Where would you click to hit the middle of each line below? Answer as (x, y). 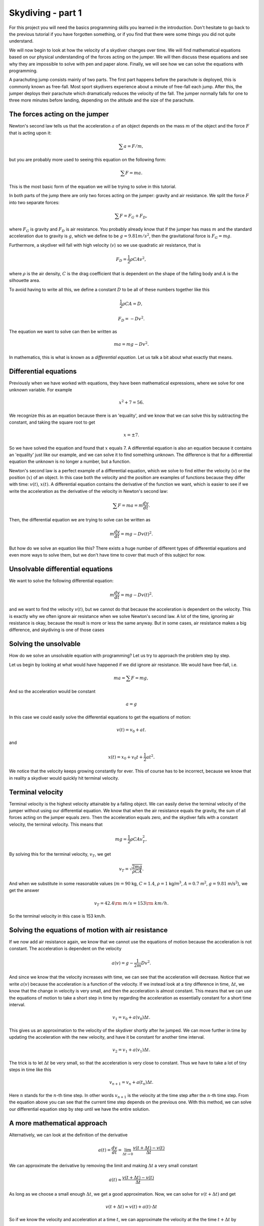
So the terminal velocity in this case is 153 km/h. (57, 916)
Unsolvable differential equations (61, 569)
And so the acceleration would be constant (52, 691)
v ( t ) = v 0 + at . (132, 730)
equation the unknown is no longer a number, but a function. (70, 461)
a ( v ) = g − (123, 963)
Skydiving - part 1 (45, 13)
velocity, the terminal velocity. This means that (56, 824)
